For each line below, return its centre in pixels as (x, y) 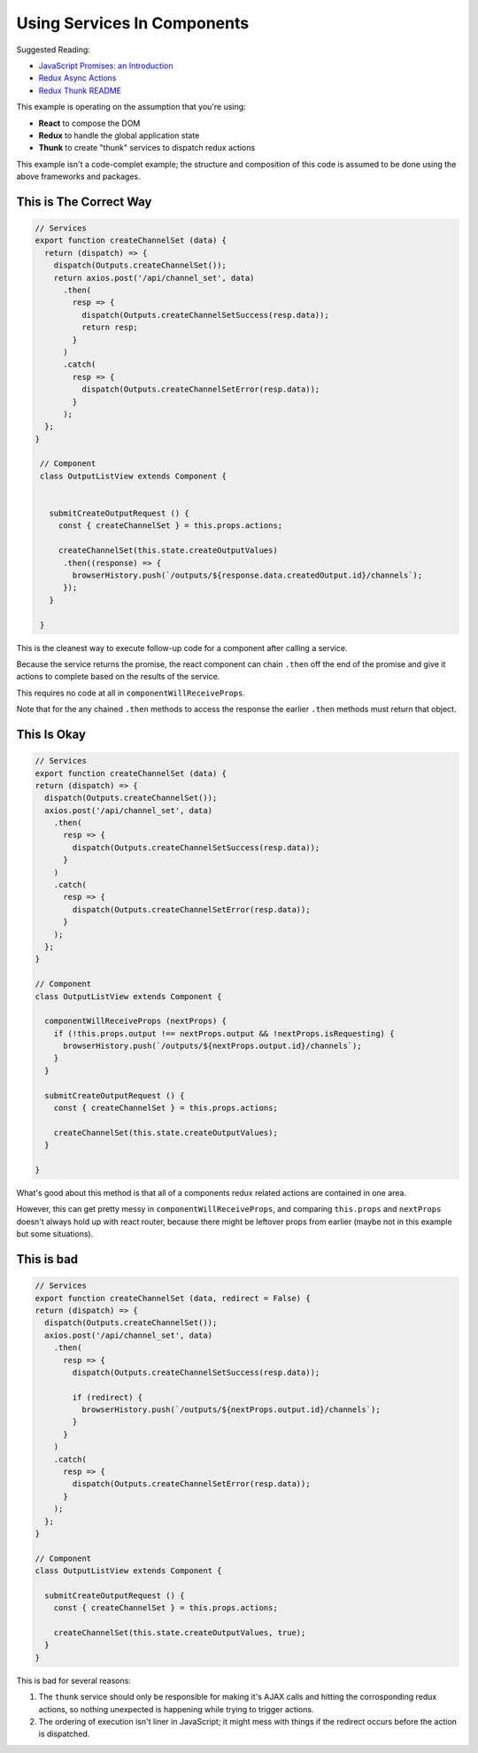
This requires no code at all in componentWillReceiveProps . (131, 693)
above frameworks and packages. (78, 176)
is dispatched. (64, 1734)
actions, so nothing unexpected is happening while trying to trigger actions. (176, 1709)
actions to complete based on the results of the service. (118, 677)
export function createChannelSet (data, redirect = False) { (173, 1298)
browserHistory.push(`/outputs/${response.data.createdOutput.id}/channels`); (247, 575)
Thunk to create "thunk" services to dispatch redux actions (147, 148)
